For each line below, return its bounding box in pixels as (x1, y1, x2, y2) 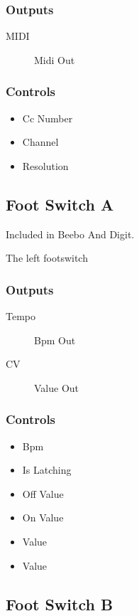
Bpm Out (34, 332, 76, 347)
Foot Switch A (6, 193, 114, 215)
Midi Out (34, 52, 75, 67)
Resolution (22, 158, 69, 173)
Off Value (22, 486, 64, 501)
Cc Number (22, 110, 73, 125)
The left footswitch (6, 250, 88, 265)
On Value (22, 510, 64, 525)
